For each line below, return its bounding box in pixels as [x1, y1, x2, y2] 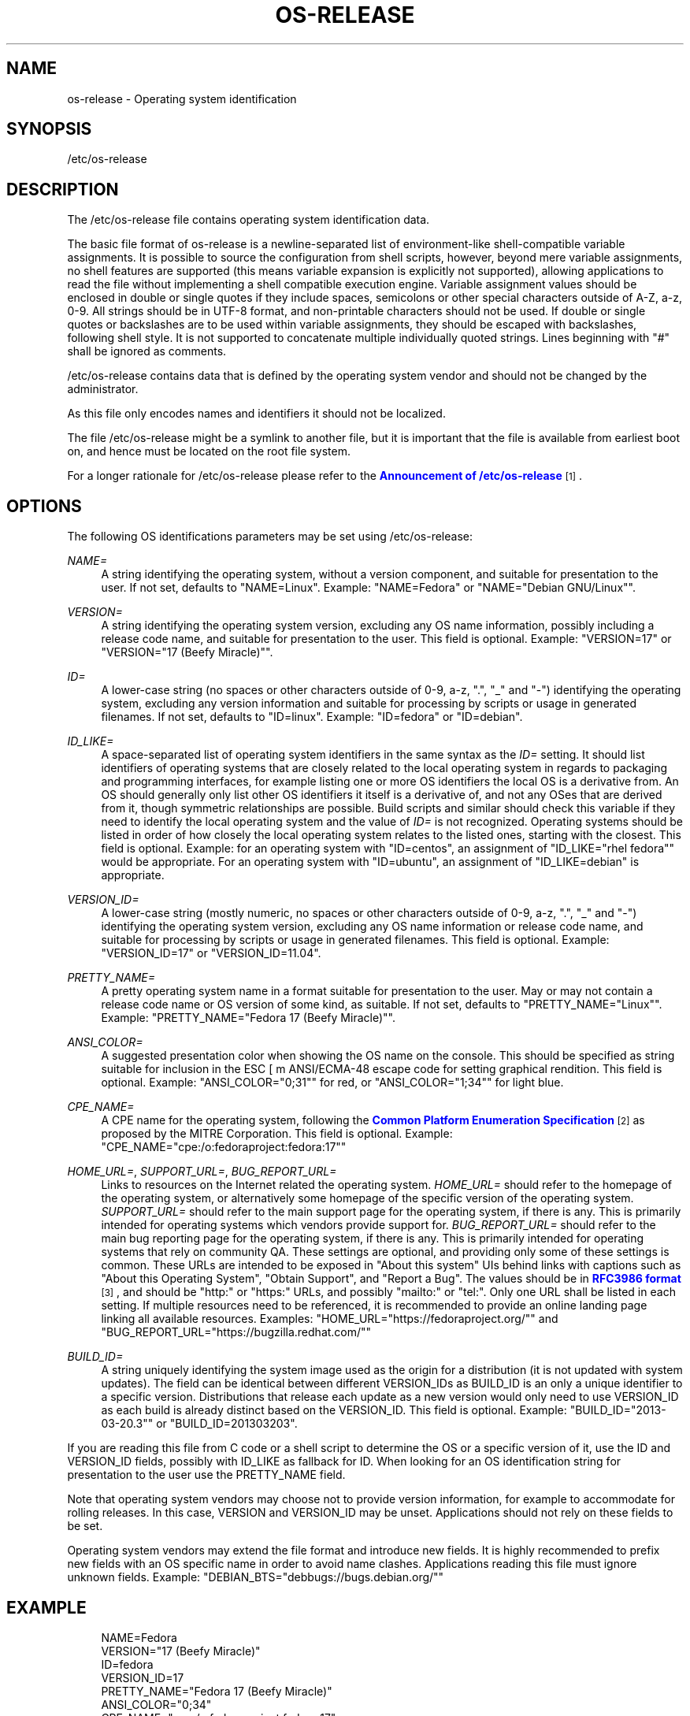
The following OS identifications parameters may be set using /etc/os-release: [67, 529, 473, 544]
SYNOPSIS [6, 119, 92, 139]
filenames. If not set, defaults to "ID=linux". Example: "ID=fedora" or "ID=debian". [101, 710, 523, 724]
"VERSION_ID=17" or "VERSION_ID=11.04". [101, 946, 321, 960]
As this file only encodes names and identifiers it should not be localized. [67, 407, 446, 421]
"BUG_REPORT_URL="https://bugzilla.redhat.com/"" [101, 1325, 372, 1339]
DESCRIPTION [6, 179, 119, 199]
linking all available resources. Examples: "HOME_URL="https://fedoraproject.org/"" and [101, 1312, 558, 1326]
